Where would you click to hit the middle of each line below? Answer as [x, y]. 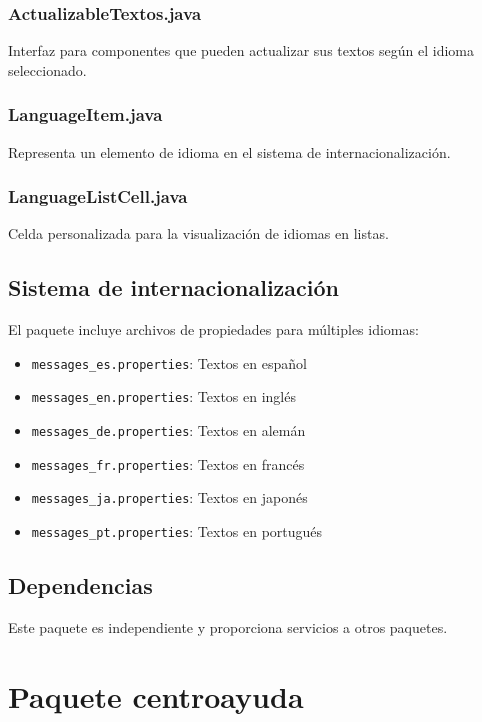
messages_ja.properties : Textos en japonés [169, 497]
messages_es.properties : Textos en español [169, 362]
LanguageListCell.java [98, 196]
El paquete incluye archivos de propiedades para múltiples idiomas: [213, 329]
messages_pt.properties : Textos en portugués [177, 531]
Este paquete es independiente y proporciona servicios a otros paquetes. [228, 626]
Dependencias [80, 585]
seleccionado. [47, 69]
